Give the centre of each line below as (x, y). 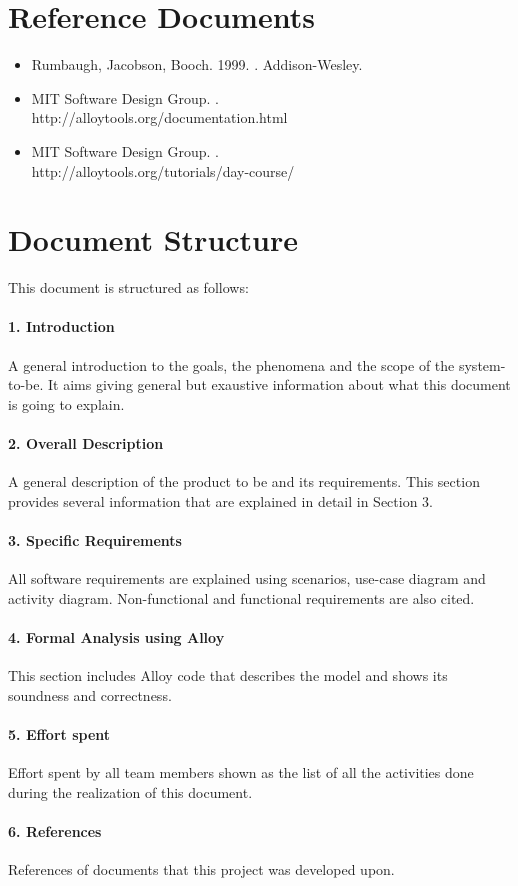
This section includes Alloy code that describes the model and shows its (228, 675)
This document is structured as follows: (128, 287)
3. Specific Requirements (95, 539)
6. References (55, 830)
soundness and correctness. (90, 694)
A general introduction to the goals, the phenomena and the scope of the (231, 364)
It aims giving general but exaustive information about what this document (279, 384)
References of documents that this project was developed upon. (201, 869)
